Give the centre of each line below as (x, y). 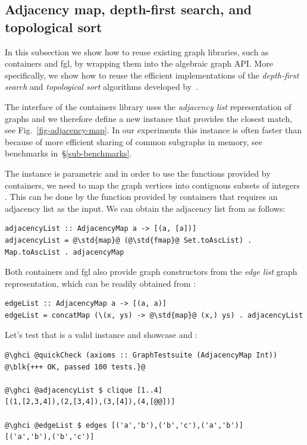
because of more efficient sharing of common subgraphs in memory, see (134, 141)
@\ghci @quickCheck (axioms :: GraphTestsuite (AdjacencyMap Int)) (141, 355)
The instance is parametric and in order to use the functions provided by (138, 173)
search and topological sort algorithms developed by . (102, 87)
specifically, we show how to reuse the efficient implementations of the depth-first (152, 75)
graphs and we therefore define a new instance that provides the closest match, (149, 118)
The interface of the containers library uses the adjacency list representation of (148, 106)
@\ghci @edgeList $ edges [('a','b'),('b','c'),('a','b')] (124, 425)
